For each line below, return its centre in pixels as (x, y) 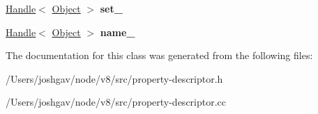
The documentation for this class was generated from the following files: (159, 55)
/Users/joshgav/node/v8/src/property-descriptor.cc (116, 102)
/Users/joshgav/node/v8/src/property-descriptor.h (114, 78)
